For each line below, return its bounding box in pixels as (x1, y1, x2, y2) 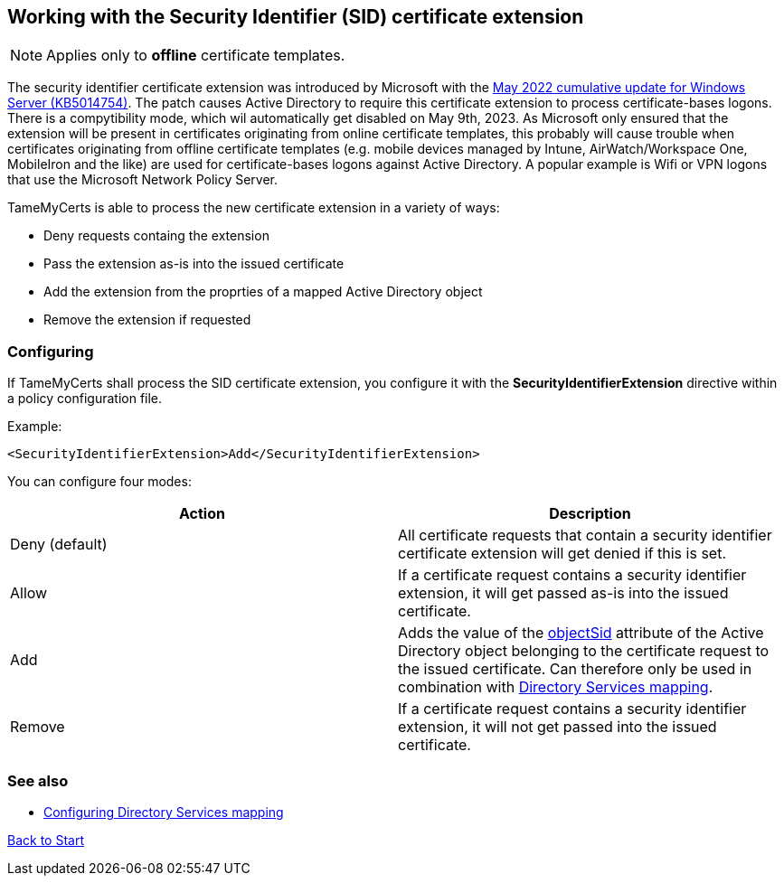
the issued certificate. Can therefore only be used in (398, 660, 752, 679)
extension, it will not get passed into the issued (398, 718, 717, 737)
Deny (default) (10, 535, 108, 554)
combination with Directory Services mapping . (398, 678, 713, 697)
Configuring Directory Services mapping (43, 803, 284, 820)
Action (179, 504, 225, 523)
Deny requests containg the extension (43, 228, 269, 244)
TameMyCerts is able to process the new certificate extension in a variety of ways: (7, 200, 500, 216)
